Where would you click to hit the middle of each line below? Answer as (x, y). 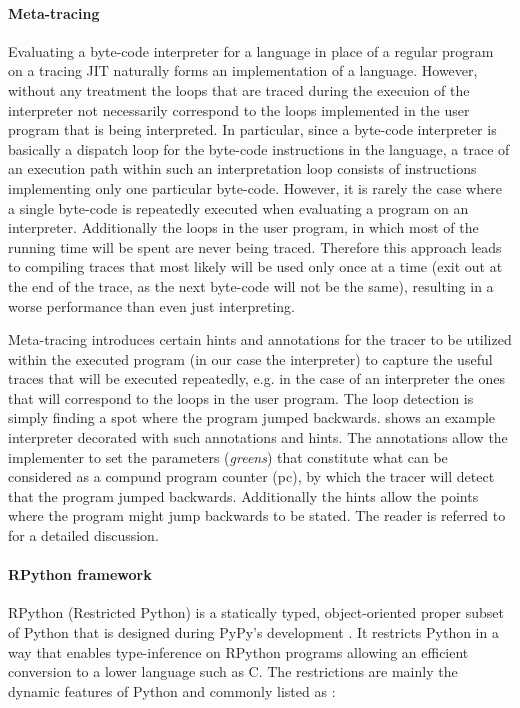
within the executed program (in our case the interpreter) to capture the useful (250, 358)
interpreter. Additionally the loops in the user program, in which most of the (243, 227)
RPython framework (80, 574)
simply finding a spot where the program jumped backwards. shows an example (252, 417)
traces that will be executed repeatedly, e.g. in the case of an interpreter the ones (256, 378)
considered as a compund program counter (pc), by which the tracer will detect (251, 476)
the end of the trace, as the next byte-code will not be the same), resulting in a (251, 285)
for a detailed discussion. (83, 535)
